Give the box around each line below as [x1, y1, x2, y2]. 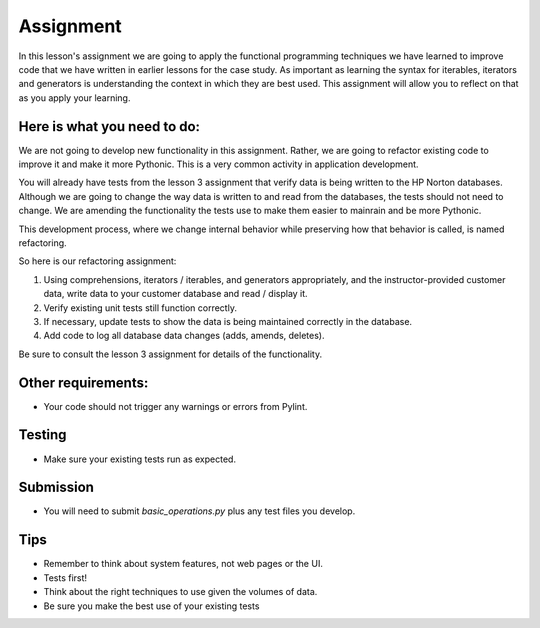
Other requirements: [18, 374, 149, 391]
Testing [18, 426, 67, 444]
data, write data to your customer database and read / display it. [43, 288, 309, 300]
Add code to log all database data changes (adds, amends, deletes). [43, 330, 325, 342]
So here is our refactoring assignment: [18, 255, 177, 267]
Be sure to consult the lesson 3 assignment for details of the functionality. [18, 348, 323, 360]
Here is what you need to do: [18, 118, 200, 135]
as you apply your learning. [18, 91, 131, 104]
